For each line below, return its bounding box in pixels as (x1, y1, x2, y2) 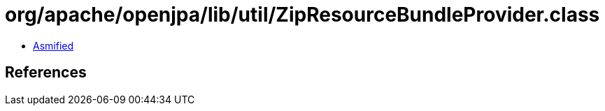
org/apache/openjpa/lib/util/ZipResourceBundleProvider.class (5, 3, 600, 27)
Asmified (33, 39, 74, 52)
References (5, 64, 87, 82)
